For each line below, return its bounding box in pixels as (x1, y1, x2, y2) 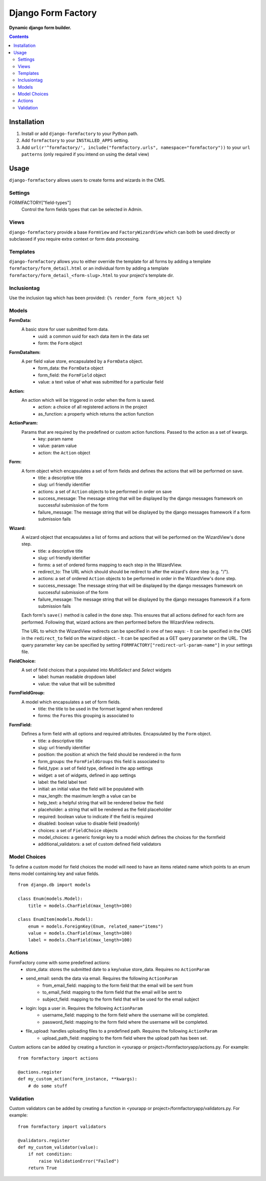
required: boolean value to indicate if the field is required (38, 813, 153, 819)
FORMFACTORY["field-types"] (9, 200, 71, 206)
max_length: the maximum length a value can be (38, 793, 136, 799)
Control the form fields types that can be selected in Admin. (21, 207, 143, 212)
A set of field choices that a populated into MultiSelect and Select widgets (21, 667, 172, 673)
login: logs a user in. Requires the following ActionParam (26, 1005, 143, 1011)
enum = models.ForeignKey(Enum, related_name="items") (28, 923, 164, 929)
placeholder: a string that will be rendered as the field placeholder (38, 806, 172, 813)
